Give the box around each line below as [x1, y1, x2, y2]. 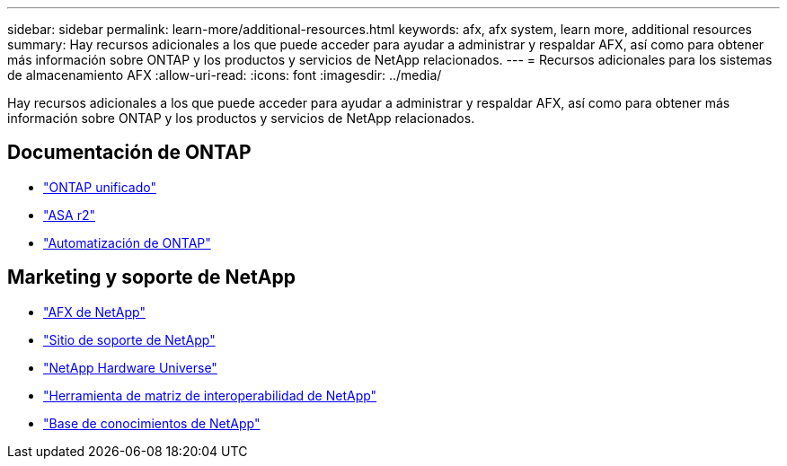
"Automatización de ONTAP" [43, 234, 211, 251]
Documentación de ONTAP [7, 141, 252, 164]
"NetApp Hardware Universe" [43, 359, 217, 375]
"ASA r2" [43, 207, 95, 223]
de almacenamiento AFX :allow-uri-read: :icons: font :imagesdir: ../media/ [7, 67, 442, 83]
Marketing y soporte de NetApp [7, 266, 296, 289]
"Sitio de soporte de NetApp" [43, 331, 216, 347]
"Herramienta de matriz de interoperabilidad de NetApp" [43, 387, 377, 403]
